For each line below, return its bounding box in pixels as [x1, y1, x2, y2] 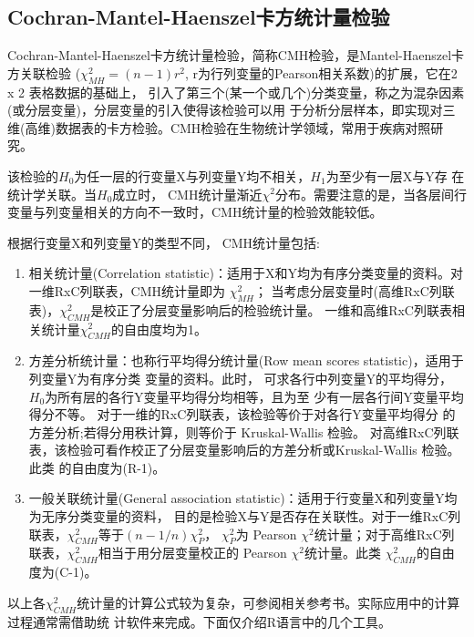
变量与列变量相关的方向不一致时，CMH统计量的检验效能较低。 [7, 202, 383, 221]
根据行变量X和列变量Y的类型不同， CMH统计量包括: [7, 232, 320, 252]
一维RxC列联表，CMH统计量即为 [28, 281, 226, 300]
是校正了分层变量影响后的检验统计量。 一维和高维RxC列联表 [90, 300, 452, 319]
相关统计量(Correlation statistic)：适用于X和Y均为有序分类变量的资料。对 [28, 263, 464, 283]
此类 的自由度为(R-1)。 [28, 457, 166, 477]
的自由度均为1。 [111, 319, 208, 338]
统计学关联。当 [7, 184, 97, 203]
